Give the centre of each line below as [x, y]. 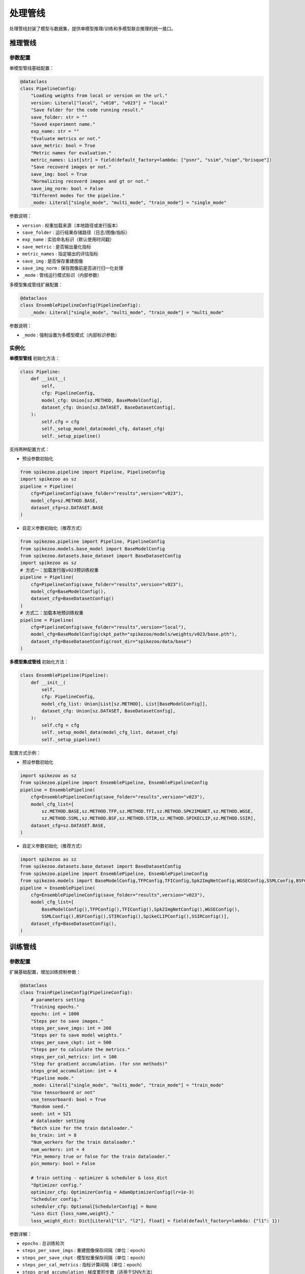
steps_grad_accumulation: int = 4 [74, 1071]
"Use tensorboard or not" [63, 1092]
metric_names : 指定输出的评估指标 [60, 254]
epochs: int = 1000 [55, 1014]
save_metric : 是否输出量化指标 [57, 247]
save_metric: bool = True [63, 146]
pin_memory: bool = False [63, 1164]
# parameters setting [58, 1000]
